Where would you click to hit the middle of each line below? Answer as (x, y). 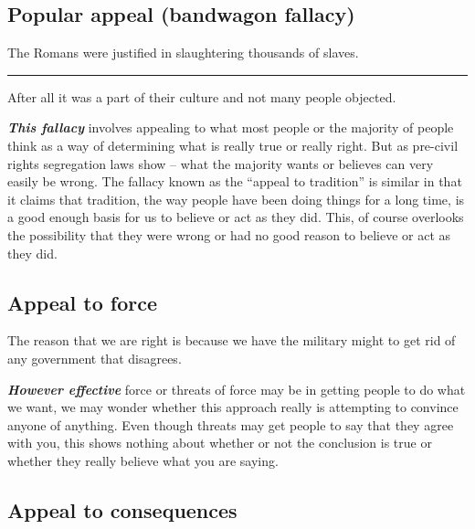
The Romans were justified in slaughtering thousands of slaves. (183, 53)
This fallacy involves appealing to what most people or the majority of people (231, 127)
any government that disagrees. (95, 358)
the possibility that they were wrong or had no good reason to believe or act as (229, 234)
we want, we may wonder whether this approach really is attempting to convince (233, 407)
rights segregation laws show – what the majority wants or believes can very (221, 163)
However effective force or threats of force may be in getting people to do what (237, 389)
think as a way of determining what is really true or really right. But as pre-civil (233, 145)
